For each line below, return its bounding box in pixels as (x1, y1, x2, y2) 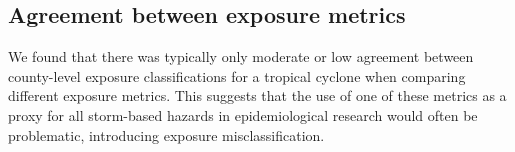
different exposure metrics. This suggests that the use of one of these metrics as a (8, 85, 507, 106)
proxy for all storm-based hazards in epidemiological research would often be (8, 104, 478, 125)
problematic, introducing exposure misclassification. (8, 124, 325, 145)
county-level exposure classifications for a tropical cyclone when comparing (8, 65, 466, 86)
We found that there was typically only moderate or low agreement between (8, 46, 474, 67)
